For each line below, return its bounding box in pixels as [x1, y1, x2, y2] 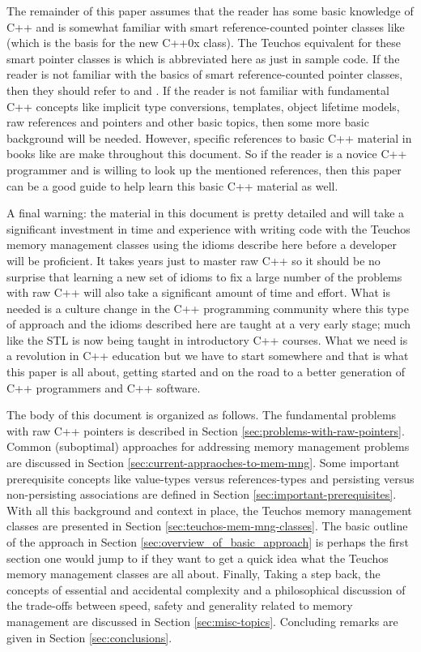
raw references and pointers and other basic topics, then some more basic [6, 114, 369, 131]
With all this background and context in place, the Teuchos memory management [6, 501, 412, 518]
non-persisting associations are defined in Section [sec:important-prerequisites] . [6, 486, 397, 503]
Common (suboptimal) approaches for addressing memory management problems [6, 438, 410, 455]
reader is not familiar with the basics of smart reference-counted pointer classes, [6, 66, 403, 83]
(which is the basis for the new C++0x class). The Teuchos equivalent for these [6, 34, 402, 51]
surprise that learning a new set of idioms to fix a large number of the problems [6, 268, 402, 285]
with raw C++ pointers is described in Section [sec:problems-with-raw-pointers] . [6, 422, 405, 439]
